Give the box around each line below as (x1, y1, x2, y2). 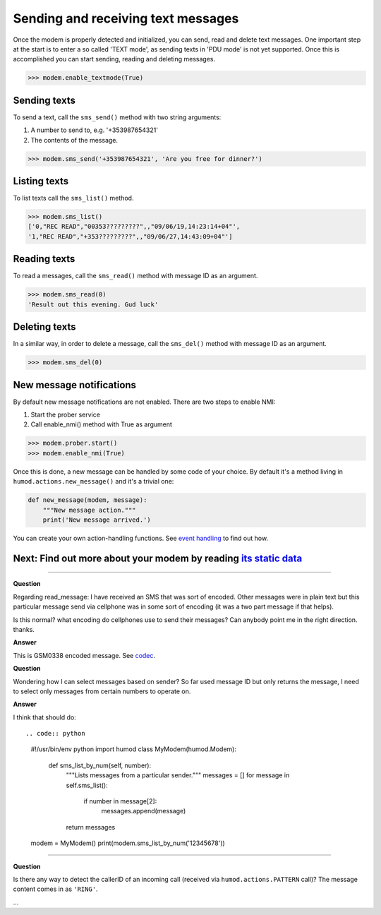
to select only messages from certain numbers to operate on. (13, 687, 191, 695)
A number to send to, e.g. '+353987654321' (30, 126, 159, 134)
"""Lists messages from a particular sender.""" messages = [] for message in (66, 771, 290, 779)
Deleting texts (13, 321, 76, 333)
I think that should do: (13, 713, 77, 722)
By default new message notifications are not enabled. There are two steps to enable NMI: (13, 397, 276, 406)
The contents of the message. (30, 136, 119, 144)
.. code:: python (25, 729, 85, 738)
